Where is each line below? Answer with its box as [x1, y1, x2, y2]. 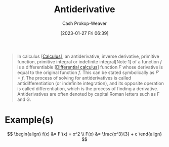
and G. [17, 96, 31, 102]
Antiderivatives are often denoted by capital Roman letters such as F [17, 91, 160, 97]
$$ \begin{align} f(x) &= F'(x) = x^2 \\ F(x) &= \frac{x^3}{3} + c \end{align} [7, 131, 162, 137]
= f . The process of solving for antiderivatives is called [17, 75, 132, 81]
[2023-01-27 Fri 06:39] [60, 30, 109, 36]
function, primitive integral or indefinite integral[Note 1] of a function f [17, 58, 162, 64]
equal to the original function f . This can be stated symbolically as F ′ [17, 69, 160, 76]
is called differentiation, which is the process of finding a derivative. [17, 85, 159, 92]
